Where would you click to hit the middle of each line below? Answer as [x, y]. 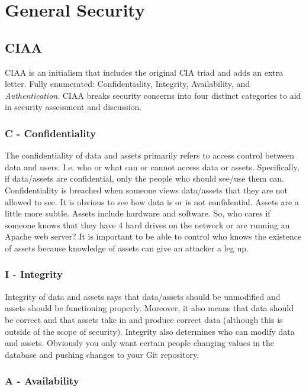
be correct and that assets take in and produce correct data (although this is [144, 319]
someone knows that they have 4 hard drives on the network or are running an [147, 224]
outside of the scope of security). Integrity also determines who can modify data [150, 331]
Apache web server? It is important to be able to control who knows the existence [153, 236]
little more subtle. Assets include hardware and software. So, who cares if [138, 213]
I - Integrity [34, 274]
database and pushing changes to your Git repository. [102, 354]
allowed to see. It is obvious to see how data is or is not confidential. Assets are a [152, 201]
